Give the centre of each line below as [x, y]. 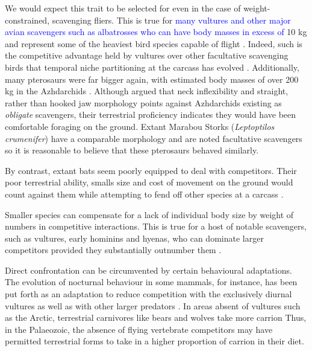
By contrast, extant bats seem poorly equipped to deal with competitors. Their [151, 170]
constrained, [27, 20]
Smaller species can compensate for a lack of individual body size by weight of [149, 214]
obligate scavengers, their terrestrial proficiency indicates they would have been [151, 114]
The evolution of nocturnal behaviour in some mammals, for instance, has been [151, 282]
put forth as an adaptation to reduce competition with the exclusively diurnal [148, 294]
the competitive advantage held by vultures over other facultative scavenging [147, 55]
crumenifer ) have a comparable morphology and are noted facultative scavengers [154, 138]
